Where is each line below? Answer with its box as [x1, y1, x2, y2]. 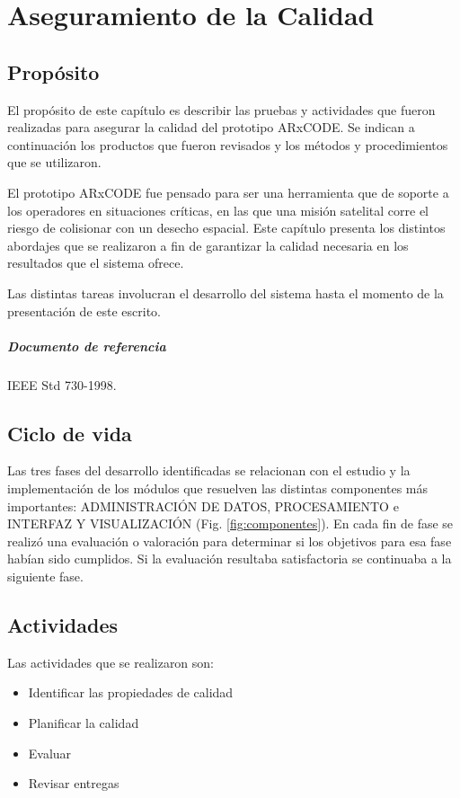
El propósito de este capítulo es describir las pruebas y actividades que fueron [7, 100, 436, 119]
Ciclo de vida [7, 419, 132, 447]
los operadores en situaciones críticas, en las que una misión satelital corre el [7, 200, 429, 219]
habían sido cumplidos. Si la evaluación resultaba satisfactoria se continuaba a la [7, 549, 452, 568]
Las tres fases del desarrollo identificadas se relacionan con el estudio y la [7, 461, 411, 480]
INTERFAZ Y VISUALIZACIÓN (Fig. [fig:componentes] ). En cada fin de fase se [7, 514, 454, 533]
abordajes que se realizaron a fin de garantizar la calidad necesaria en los [7, 235, 409, 254]
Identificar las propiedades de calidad [28, 683, 234, 702]
